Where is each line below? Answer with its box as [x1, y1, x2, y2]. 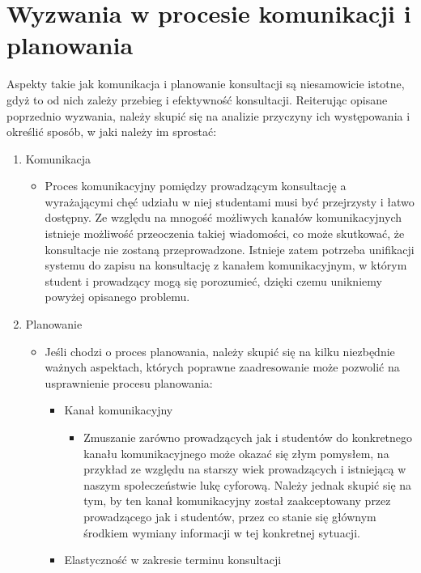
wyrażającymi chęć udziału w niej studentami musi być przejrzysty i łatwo [45, 193, 415, 210]
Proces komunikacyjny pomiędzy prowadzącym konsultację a [45, 177, 347, 194]
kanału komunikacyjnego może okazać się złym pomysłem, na [83, 444, 389, 461]
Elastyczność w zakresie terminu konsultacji [64, 551, 282, 568]
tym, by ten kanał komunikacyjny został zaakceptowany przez [83, 492, 391, 509]
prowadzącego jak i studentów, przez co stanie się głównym [83, 507, 376, 524]
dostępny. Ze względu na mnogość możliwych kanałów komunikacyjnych [45, 209, 402, 226]
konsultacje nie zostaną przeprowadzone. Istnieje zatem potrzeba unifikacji [45, 240, 415, 257]
